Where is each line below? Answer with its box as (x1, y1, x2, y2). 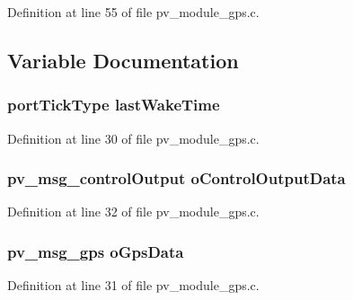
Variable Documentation (7, 46, 239, 74)
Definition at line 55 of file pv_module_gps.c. (7, 3, 260, 21)
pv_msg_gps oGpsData (7, 240, 184, 262)
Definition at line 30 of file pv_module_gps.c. (7, 128, 260, 147)
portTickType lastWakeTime (7, 93, 220, 116)
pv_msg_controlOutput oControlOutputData (7, 167, 346, 190)
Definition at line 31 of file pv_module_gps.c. (7, 276, 260, 295)
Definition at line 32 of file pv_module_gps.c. (7, 202, 260, 221)
